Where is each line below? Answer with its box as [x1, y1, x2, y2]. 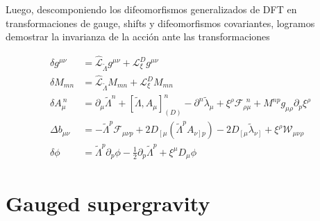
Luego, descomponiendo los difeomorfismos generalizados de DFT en [6, 2, 297, 16]
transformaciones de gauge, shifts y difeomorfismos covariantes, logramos [6, 15, 315, 30]
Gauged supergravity [6, 188, 210, 217]
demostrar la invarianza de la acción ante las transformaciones [6, 29, 270, 44]
